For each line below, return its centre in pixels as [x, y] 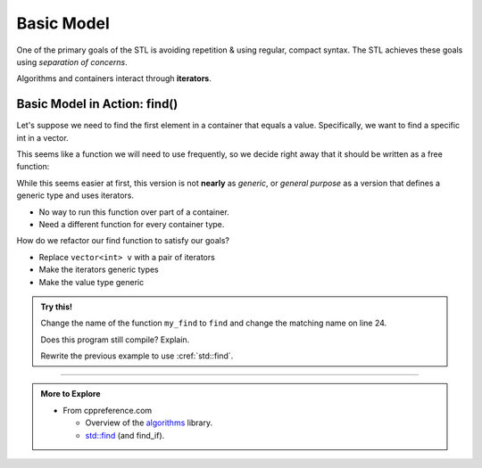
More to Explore [71, 394]
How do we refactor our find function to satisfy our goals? [123, 241]
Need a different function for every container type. [132, 224]
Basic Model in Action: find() [97, 104]
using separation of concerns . [72, 62]
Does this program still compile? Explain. [115, 340]
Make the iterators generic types [99, 270]
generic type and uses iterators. [75, 195]
